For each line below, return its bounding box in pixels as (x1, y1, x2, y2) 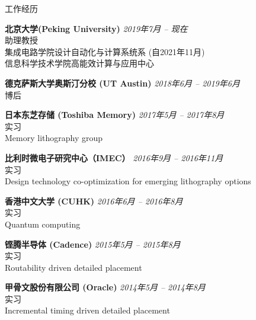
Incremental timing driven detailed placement (5, 304, 170, 316)
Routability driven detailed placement (5, 261, 142, 273)
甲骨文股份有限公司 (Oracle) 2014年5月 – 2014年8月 (5, 281, 206, 293)
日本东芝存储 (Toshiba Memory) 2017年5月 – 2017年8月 (5, 108, 225, 121)
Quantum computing (5, 217, 81, 230)
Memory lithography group (5, 132, 103, 144)
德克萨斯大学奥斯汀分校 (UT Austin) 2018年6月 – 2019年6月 (5, 76, 240, 89)
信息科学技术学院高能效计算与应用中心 (5, 57, 154, 69)
